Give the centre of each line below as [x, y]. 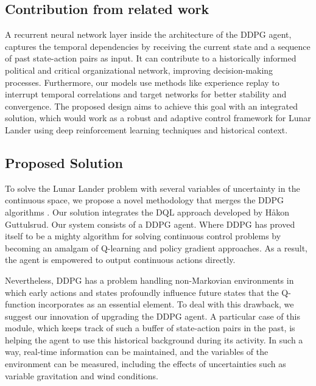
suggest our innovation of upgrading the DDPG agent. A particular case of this [153, 316]
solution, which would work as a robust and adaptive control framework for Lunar [158, 118]
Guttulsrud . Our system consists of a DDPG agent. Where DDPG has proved [150, 224]
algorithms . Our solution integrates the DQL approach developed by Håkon [147, 212]
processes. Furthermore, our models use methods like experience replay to [142, 82]
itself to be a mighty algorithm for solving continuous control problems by [143, 236]
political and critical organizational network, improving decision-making [139, 70]
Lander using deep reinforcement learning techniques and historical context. [146, 129]
